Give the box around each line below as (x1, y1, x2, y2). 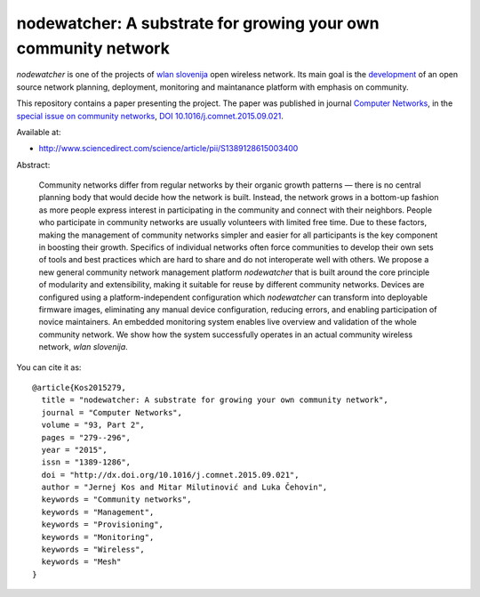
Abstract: (16, 159, 51, 170)
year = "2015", (41, 445, 108, 455)
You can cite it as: (16, 361, 82, 373)
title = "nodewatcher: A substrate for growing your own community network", (41, 395, 388, 405)
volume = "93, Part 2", (41, 420, 146, 431)
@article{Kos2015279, (32, 383, 126, 392)
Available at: (16, 126, 61, 137)
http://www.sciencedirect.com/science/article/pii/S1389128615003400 (38, 143, 299, 154)
